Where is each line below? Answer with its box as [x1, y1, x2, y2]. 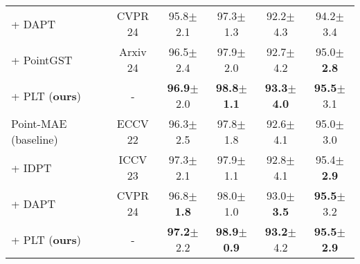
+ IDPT [11, 159, 52, 176]
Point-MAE [11, 115, 67, 131]
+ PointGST [11, 51, 73, 68]
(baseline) [11, 131, 58, 147]
